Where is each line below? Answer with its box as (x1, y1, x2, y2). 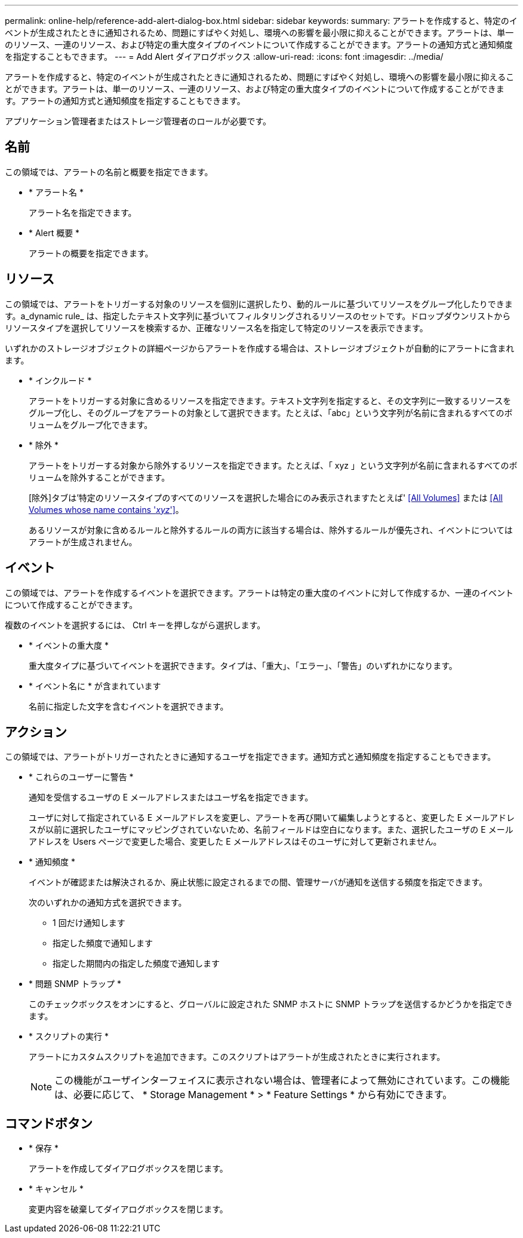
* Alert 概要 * (29, 227, 80, 238)
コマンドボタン (5, 1115, 93, 1131)
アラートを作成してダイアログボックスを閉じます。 (29, 1163, 228, 1174)
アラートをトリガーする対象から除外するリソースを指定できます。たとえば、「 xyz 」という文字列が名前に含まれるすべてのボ (29, 460, 518, 470)
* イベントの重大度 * (29, 640, 109, 650)
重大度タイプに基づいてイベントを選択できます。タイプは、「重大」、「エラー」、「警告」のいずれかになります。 (29, 660, 457, 671)
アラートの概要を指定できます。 (29, 247, 153, 258)
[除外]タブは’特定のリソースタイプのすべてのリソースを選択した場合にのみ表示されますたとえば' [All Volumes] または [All (29, 492, 503, 503)
